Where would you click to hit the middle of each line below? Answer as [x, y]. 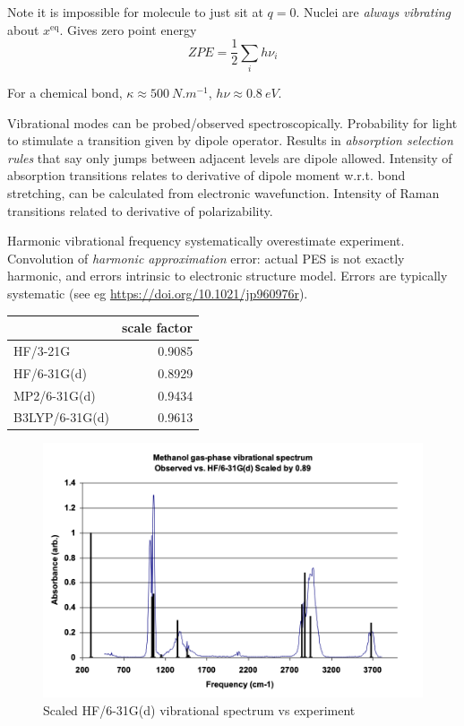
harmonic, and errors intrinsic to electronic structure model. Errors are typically [228, 276]
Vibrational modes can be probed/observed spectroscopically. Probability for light [232, 122]
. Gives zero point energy [128, 29]
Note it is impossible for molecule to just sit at [135, 12]
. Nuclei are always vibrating [374, 12]
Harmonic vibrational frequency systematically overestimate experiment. [206, 241]
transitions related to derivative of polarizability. [140, 210]
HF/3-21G [42, 350]
